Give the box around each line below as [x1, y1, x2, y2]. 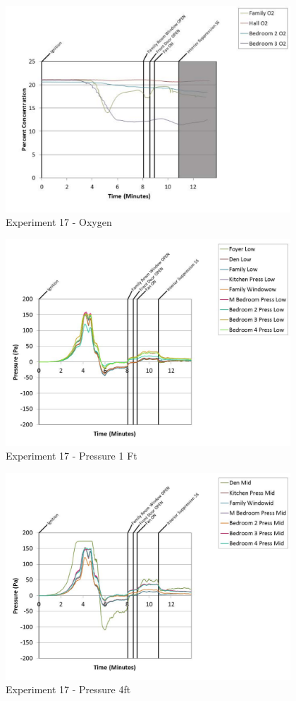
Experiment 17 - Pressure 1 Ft [6, 448, 137, 463]
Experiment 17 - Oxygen [6, 215, 112, 229]
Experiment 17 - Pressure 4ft [6, 682, 131, 697]
